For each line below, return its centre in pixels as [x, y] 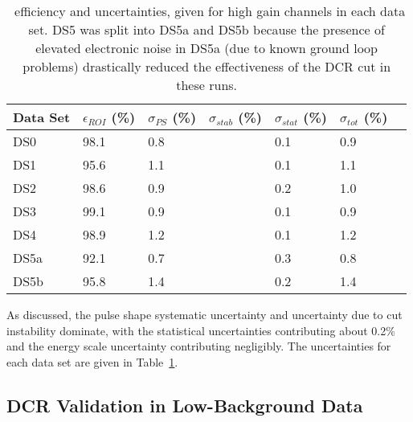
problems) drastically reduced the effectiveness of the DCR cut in [207, 66]
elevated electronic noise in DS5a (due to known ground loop [207, 48]
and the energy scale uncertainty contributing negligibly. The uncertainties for [199, 346]
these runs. [207, 85]
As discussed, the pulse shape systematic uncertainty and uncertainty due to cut [204, 314]
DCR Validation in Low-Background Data [185, 405]
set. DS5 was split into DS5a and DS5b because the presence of [206, 29]
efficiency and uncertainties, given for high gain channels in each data [210, 11]
